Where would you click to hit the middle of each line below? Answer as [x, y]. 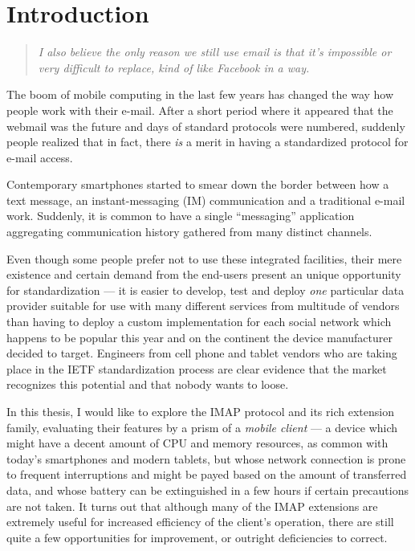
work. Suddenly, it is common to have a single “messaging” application [181, 216]
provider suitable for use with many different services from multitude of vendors [203, 306]
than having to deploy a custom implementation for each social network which [199, 322]
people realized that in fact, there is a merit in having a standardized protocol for [207, 142]
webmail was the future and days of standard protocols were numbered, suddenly [206, 126]
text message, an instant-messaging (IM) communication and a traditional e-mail [206, 200]
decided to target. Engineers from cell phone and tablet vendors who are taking [202, 353]
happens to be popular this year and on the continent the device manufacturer [200, 337]
